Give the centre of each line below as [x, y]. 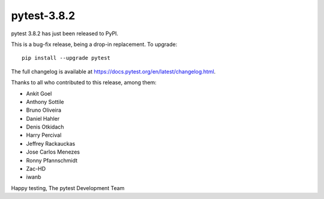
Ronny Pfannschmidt [52, 160]
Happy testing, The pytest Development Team [68, 188]
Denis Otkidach [45, 127]
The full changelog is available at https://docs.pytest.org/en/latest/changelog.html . [113, 71]
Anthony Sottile [45, 102]
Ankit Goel [39, 93]
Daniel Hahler [43, 118]
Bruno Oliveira [44, 110]
